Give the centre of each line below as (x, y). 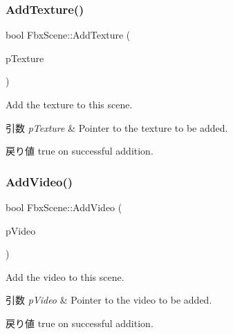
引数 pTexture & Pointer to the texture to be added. (117, 127)
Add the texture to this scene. (69, 104)
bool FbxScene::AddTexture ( (68, 35)
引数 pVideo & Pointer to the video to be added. (109, 300)
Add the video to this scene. (65, 276)
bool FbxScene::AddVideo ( (64, 207)
